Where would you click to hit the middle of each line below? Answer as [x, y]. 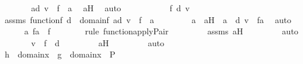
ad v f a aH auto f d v [110, 8]
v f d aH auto [98, 42]
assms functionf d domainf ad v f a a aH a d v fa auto [148, 19]
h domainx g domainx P [60, 54]
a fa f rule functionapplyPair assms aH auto [161, 31]
